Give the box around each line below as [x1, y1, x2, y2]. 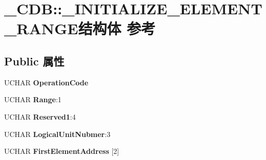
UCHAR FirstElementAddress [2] [4, 146, 119, 156]
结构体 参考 [78, 18, 156, 39]
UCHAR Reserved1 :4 [4, 111, 76, 122]
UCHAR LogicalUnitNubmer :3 [4, 128, 111, 139]
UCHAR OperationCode [4, 77, 89, 87]
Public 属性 [4, 53, 65, 68]
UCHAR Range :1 [4, 94, 62, 105]
